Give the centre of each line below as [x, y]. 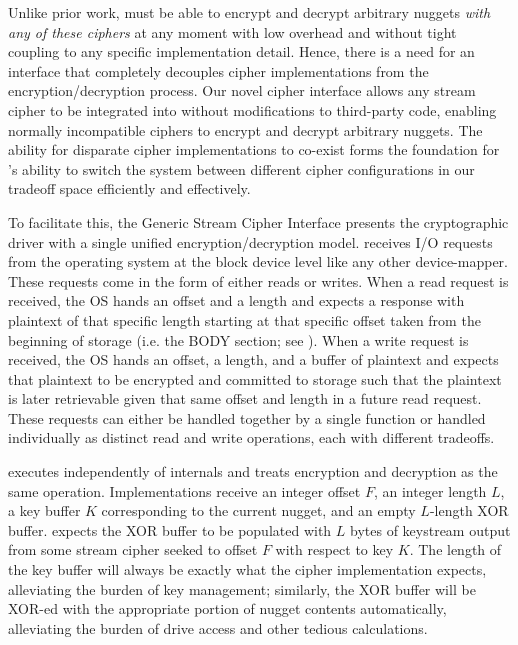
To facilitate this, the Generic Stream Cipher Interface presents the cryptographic [258, 221]
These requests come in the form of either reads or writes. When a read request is [258, 280]
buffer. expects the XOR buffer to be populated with [170, 529]
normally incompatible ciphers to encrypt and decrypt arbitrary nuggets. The [245, 129]
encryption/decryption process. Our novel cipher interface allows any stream [242, 90]
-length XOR [469, 510]
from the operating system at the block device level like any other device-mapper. [258, 261]
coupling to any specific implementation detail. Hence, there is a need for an [241, 51]
